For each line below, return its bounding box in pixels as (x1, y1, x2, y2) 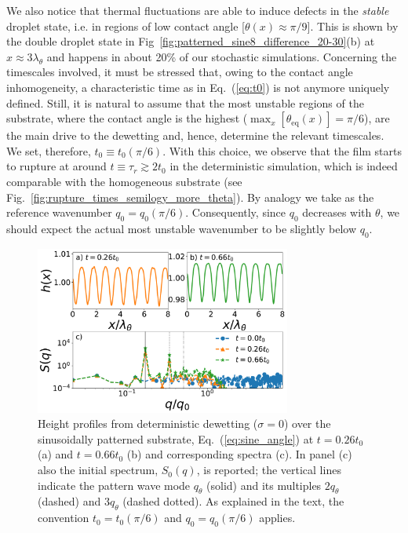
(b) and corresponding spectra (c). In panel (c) (126, 446, 352, 462)
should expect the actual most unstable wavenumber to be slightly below (6, 220, 356, 236)
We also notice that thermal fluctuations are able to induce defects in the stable (6, 2, 389, 18)
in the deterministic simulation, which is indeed (169, 158, 398, 174)
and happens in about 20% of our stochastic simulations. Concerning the (46, 48, 397, 64)
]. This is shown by (307, 17, 399, 34)
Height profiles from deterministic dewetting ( (38, 415, 258, 432)
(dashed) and (38, 493, 101, 509)
